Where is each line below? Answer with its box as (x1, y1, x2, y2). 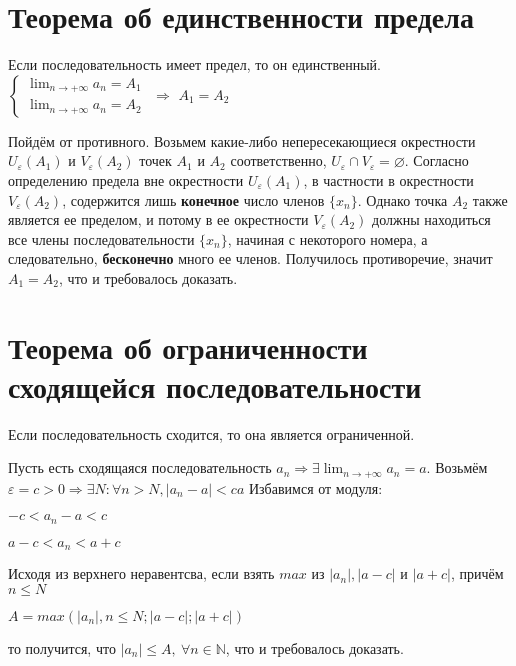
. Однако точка (357, 189, 448, 210)
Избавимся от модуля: (248, 477, 383, 498)
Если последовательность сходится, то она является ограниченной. (8, 423, 415, 444)
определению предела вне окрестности (8, 169, 244, 190)
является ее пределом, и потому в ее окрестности (8, 209, 309, 230)
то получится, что (8, 637, 116, 658)
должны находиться (372, 209, 491, 230)
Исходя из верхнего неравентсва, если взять (8, 563, 275, 584)
